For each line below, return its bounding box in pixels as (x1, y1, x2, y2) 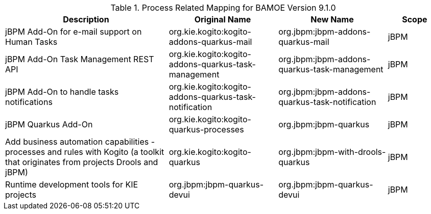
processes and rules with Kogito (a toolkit (5, 147, 164, 157)
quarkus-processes (169, 124, 244, 135)
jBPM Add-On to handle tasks (5, 87, 119, 97)
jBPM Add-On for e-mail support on (5, 26, 142, 37)
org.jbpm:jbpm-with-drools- (278, 147, 386, 157)
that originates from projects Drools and (5, 157, 158, 167)
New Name (310, 14, 354, 24)
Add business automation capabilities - (5, 137, 155, 147)
